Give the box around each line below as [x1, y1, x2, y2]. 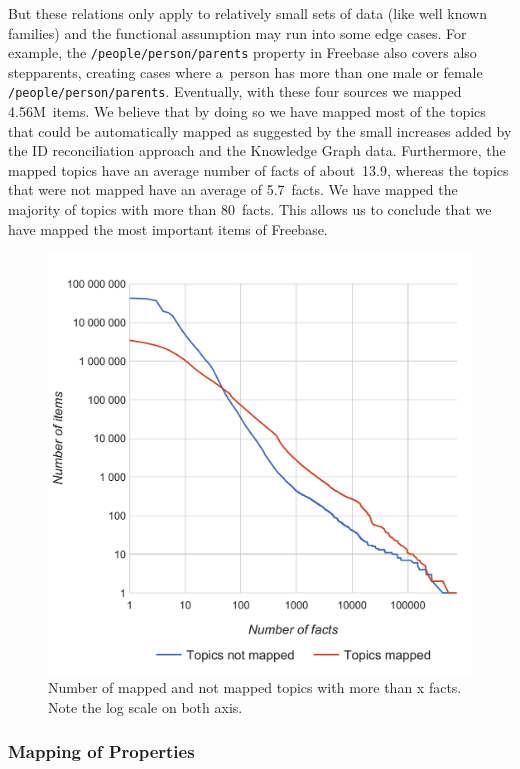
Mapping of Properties [8, 739, 195, 764]
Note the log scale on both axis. [48, 696, 243, 717]
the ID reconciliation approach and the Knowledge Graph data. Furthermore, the [8, 140, 506, 161]
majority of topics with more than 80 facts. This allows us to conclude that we [8, 199, 492, 220]
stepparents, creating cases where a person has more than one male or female [8, 61, 483, 82]
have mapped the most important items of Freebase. [8, 218, 328, 239]
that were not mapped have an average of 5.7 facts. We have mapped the [8, 179, 458, 200]
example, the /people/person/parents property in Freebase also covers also [8, 42, 477, 63]
